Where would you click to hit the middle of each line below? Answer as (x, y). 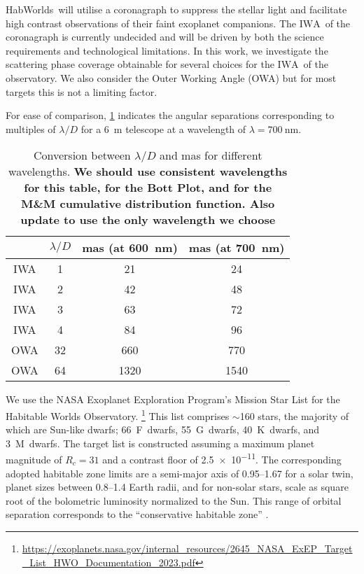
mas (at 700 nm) (237, 248)
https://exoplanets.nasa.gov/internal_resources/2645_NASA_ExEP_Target (187, 548)
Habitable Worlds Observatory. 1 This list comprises (118, 414)
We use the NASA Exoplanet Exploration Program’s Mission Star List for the (173, 399)
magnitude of (34, 460)
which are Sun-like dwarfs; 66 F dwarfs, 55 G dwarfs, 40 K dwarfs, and (163, 429)
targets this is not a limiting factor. (82, 91)
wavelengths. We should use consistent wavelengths (148, 171)
